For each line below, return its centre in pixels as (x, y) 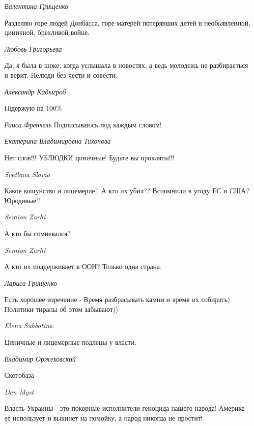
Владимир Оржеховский (40, 358)
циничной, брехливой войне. (47, 32)
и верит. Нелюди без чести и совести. (61, 75)
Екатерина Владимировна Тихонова (58, 141)
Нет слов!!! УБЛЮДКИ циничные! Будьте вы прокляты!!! (90, 157)
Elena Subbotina (29, 325)
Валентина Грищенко (36, 6)
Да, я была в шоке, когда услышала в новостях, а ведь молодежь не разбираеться (126, 65)
